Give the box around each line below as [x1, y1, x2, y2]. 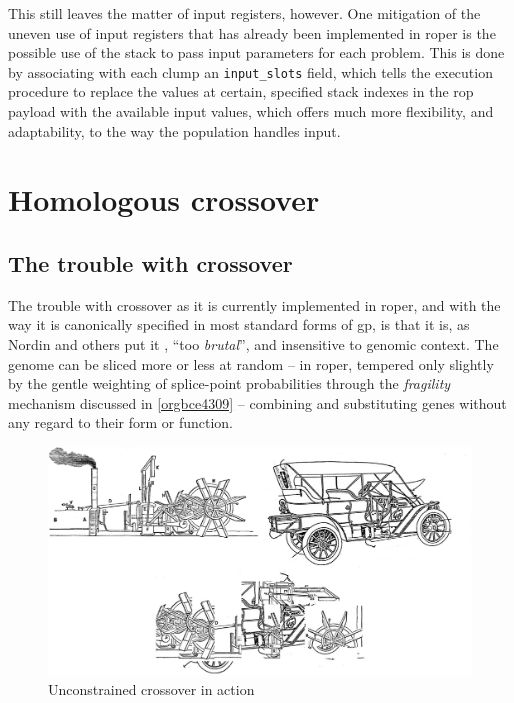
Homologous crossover [8, 179, 320, 220]
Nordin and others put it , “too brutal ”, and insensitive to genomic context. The [8, 333, 499, 354]
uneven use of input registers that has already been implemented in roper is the [8, 22, 496, 43]
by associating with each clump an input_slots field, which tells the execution [8, 61, 493, 82]
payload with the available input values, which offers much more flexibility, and [8, 101, 494, 122]
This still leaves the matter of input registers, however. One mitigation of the [8, 3, 481, 23]
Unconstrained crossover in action [48, 678, 255, 699]
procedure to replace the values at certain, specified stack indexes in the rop [8, 81, 474, 102]
